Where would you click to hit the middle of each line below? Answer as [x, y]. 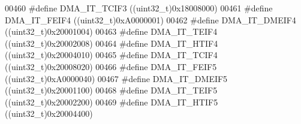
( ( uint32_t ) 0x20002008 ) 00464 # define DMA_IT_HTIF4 [112, 43]
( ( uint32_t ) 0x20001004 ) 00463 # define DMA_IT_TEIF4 [111, 31]
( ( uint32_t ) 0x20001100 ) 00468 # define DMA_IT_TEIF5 [111, 90]
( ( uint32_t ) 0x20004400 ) [49, 114]
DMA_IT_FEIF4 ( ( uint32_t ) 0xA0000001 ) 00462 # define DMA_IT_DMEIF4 [150, 19]
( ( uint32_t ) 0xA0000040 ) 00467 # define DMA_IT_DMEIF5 [116, 78]
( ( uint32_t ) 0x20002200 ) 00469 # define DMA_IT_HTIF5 [112, 102]
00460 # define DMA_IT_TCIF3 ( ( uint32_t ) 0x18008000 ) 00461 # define [139, 8]
